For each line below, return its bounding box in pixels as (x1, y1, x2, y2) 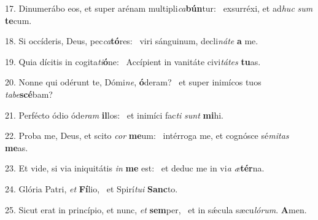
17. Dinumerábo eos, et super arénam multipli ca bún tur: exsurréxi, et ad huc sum (5, 2, 313, 14)
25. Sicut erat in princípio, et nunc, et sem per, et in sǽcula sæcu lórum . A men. (5, 203, 307, 216)
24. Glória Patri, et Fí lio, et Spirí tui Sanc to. (5, 182, 178, 195)
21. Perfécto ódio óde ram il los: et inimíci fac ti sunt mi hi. (5, 108, 223, 121)
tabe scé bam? (5, 87, 53, 100)
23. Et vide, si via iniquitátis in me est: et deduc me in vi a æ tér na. (5, 162, 265, 175)
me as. (5, 141, 28, 154)
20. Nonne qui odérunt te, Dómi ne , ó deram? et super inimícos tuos (5, 76, 262, 88)
